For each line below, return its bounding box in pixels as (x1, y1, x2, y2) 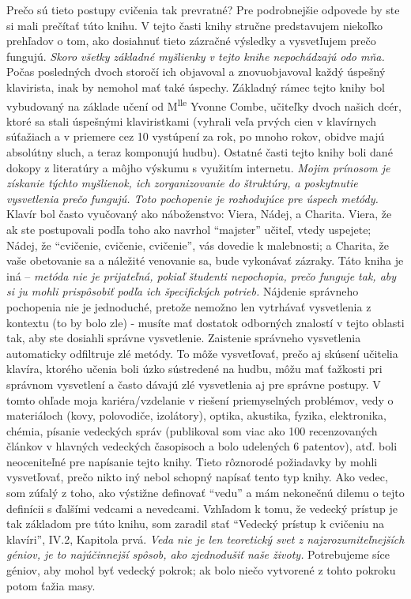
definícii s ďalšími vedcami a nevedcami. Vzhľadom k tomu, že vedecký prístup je (6, 499, 398, 516)
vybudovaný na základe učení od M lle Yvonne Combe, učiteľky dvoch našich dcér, (6, 95, 402, 114)
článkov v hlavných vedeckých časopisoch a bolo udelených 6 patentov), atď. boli (6, 438, 398, 454)
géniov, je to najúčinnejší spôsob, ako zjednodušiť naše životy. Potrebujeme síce (6, 546, 390, 563)
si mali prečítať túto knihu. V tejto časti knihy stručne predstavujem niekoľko (6, 17, 383, 33)
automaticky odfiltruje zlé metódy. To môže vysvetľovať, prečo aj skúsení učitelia (6, 345, 398, 361)
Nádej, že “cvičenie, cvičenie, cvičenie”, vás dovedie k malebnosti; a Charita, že (6, 236, 389, 253)
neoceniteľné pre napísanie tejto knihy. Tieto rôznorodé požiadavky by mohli (6, 453, 378, 469)
